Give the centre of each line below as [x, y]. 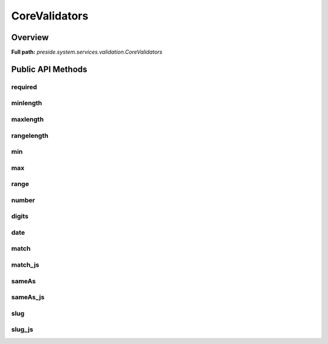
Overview [30, 37]
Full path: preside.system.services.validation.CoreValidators [87, 52]
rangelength [30, 136]
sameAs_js [28, 297]
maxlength [27, 119]
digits [20, 216]
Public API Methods [49, 69]
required [24, 87]
